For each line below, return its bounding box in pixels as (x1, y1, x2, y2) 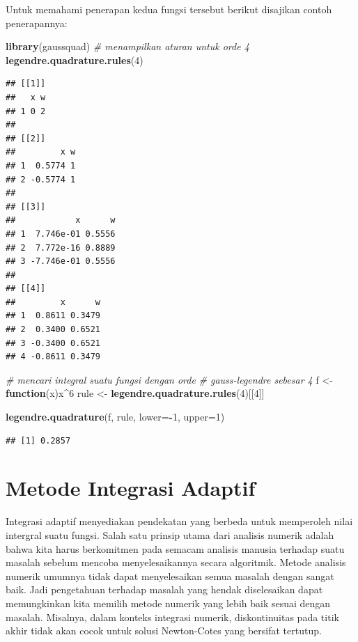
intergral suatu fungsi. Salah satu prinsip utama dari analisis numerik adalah (6, 527, 334, 542)
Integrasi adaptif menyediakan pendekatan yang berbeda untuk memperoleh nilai (6, 514, 353, 529)
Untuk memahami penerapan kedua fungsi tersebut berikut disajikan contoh (6, 2, 332, 16)
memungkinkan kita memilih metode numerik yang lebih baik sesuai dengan (6, 595, 331, 610)
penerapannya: (6, 15, 68, 30)
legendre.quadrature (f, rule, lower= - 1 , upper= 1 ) (6, 409, 225, 424)
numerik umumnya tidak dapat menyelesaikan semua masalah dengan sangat (6, 568, 334, 583)
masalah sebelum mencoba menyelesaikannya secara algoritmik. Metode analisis (6, 555, 346, 570)
